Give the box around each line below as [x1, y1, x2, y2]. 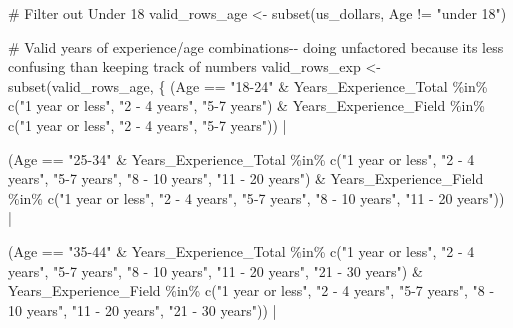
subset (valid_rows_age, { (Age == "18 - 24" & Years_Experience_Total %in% [8, 75, 488, 96]
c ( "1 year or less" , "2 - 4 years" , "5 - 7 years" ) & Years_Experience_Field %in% [8, 95, 485, 116]
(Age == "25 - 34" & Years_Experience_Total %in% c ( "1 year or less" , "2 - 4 [8, 148, 475, 169]
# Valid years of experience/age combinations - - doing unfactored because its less [8, 36, 504, 57]
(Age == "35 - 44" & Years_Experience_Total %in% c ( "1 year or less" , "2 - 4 [8, 240, 475, 261]
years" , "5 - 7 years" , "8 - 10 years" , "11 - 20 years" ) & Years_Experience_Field [8, 168, 484, 189]
